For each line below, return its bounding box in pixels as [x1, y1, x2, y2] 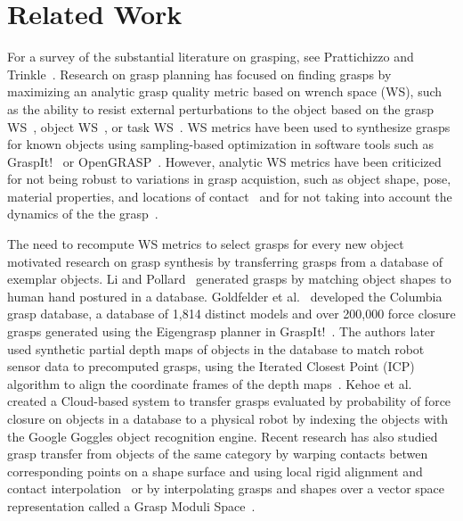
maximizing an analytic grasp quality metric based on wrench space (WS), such [7, 82, 443, 101]
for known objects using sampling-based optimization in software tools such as [7, 135, 435, 153]
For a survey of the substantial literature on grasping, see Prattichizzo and [7, 47, 414, 66]
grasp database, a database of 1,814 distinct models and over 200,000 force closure [7, 304, 456, 323]
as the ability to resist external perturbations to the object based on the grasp [7, 99, 434, 118]
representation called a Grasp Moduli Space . [7, 496, 256, 515]
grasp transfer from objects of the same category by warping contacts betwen [7, 444, 428, 463]
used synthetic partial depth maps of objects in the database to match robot [7, 339, 425, 358]
